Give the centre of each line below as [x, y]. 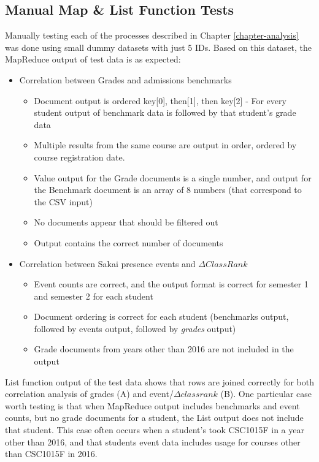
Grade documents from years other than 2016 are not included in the [164, 349]
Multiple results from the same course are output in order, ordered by [165, 145]
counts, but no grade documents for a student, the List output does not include [154, 418]
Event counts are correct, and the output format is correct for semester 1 [171, 284]
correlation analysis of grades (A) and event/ [89, 394]
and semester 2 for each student [94, 296]
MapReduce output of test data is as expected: [93, 59]
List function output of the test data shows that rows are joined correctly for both [160, 381]
